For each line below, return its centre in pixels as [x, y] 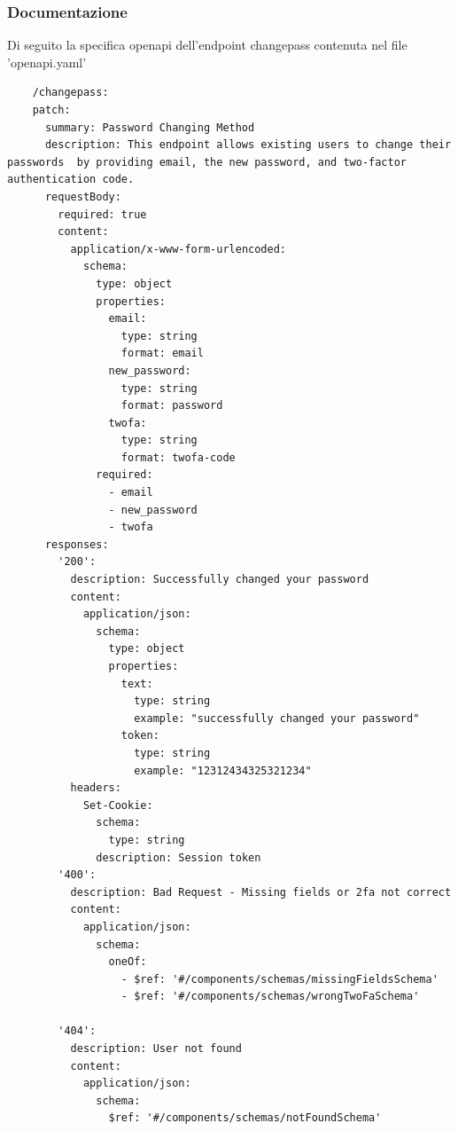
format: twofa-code [178, 457]
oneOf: [128, 962]
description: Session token [179, 857]
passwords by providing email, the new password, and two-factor [207, 162]
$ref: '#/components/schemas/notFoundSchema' [245, 1118]
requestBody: [83, 196]
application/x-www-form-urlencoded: [178, 249]
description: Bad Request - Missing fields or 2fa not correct [261, 892]
